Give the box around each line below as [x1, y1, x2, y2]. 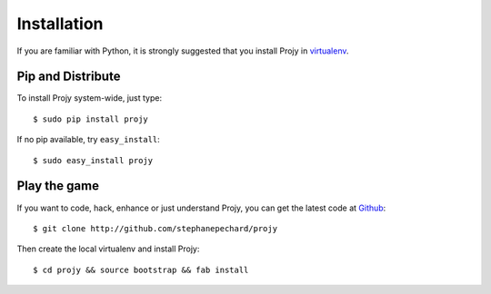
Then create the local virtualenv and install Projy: [16, 243, 200, 254]
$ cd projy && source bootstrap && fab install [33, 264, 249, 275]
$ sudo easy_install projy [33, 155, 154, 165]
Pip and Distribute [16, 69, 121, 84]
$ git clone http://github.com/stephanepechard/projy [33, 223, 277, 233]
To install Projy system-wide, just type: [16, 93, 163, 103]
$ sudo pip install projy [33, 113, 149, 124]
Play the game [16, 178, 100, 194]
